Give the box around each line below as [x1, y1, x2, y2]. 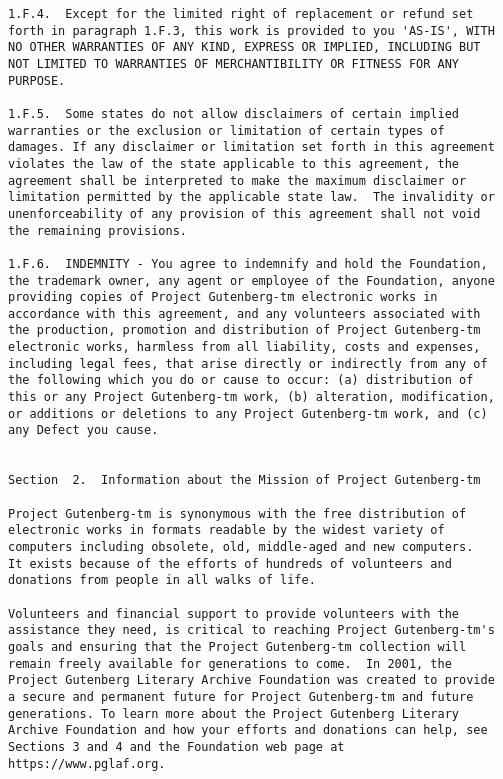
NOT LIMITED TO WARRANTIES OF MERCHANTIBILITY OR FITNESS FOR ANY [8, 56, 460, 71]
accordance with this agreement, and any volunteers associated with [8, 306, 481, 321]
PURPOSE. [8, 73, 66, 88]
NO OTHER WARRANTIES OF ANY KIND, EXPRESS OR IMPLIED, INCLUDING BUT [8, 40, 481, 55]
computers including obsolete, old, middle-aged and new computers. [8, 540, 474, 554]
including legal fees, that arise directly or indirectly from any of [8, 356, 488, 371]
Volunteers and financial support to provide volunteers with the [8, 606, 460, 621]
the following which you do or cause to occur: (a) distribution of [8, 373, 474, 388]
